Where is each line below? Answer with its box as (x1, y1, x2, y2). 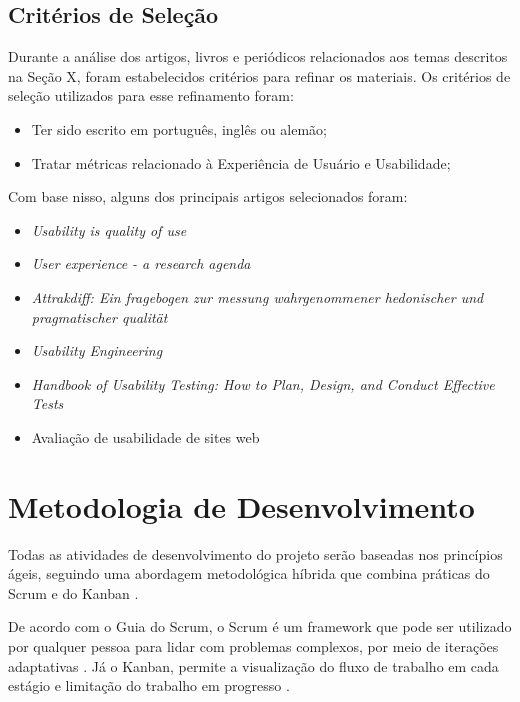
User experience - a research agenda (31, 253, 251, 274)
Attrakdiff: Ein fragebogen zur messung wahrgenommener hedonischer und (31, 286, 484, 307)
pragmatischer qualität (31, 306, 168, 327)
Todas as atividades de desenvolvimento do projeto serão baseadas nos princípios (8, 543, 503, 564)
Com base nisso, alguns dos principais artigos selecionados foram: (8, 186, 408, 207)
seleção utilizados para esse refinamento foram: (8, 85, 294, 106)
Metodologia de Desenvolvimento (8, 485, 475, 526)
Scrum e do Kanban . (8, 582, 139, 603)
